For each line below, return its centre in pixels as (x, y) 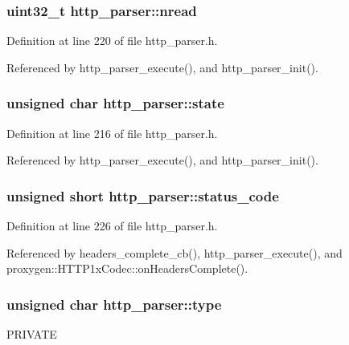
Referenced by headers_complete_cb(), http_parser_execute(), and (174, 252)
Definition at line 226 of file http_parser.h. (112, 226)
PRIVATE (32, 334)
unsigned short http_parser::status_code (143, 195)
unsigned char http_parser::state (115, 103)
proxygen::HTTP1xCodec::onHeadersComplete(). (127, 268)
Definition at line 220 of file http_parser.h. (112, 41)
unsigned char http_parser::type (114, 304)
